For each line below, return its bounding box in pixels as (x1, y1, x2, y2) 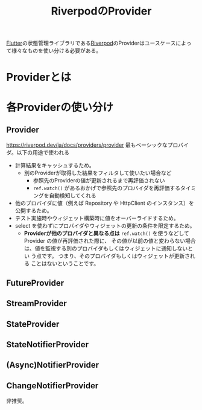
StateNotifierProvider (6, 339, 89, 350)
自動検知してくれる (49, 192, 96, 199)
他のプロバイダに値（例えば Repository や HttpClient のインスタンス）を (14, 199, 194, 207)
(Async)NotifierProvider (6, 360, 99, 370)
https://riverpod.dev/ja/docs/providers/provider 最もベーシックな (6, 141, 168, 149)
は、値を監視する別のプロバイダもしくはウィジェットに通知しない (24, 245, 188, 252)
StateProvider (6, 319, 60, 329)
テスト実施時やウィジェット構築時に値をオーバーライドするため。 (14, 214, 179, 222)
